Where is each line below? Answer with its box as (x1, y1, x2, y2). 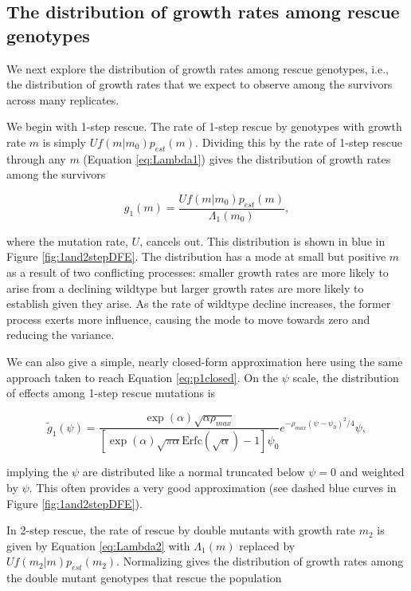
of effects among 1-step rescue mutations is (6, 384, 216, 401)
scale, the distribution (292, 368, 399, 385)
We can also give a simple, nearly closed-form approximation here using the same (6, 353, 403, 369)
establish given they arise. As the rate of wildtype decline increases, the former (6, 295, 391, 312)
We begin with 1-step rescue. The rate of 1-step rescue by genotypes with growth (6, 118, 402, 135)
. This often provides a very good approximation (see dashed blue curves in (29, 479, 397, 495)
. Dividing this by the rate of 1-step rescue (195, 133, 402, 150)
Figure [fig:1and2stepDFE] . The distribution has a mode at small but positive (6, 248, 386, 265)
